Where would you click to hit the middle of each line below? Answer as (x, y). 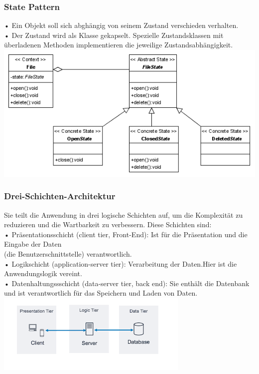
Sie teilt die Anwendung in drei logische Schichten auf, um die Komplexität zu (124, 214)
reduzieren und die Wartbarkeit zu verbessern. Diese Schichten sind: (108, 224)
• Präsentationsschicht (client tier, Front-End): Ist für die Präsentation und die (126, 234)
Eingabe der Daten (33, 244)
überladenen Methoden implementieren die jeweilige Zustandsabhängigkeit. (119, 45)
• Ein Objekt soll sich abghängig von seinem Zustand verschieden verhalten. (121, 25)
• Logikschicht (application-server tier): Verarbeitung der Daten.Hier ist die (121, 263)
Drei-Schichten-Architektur (60, 196)
